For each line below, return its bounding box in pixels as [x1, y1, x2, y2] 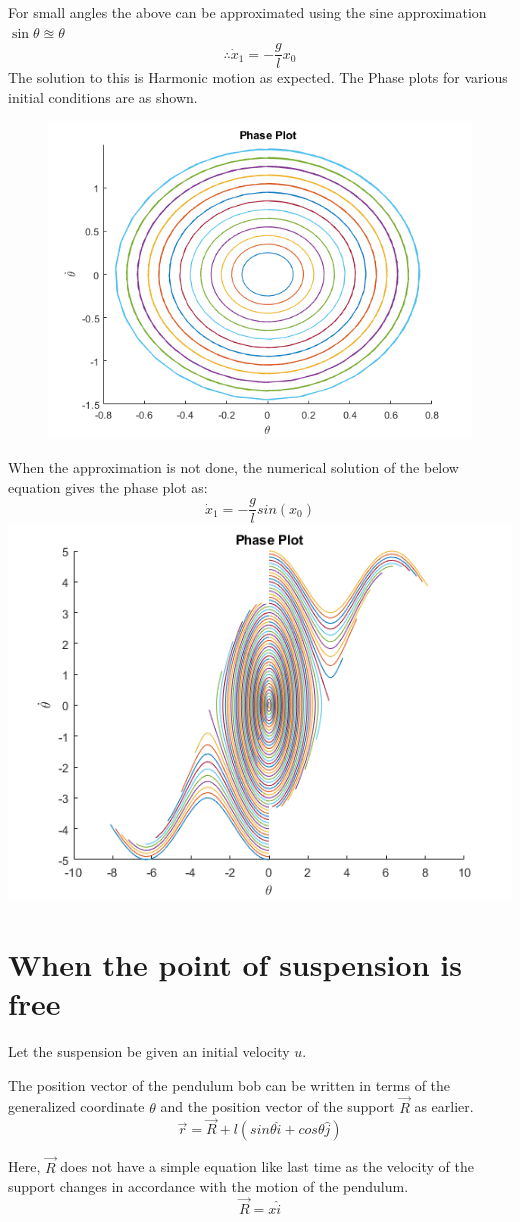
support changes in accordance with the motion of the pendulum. [8, 1176, 409, 1197]
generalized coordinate [8, 1096, 145, 1117]
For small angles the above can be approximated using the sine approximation [8, 2, 487, 22]
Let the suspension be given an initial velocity [8, 1041, 290, 1062]
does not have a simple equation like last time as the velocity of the [60, 1156, 474, 1177]
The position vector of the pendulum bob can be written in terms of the [8, 1074, 451, 1095]
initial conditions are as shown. [8, 86, 198, 107]
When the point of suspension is [8, 944, 462, 985]
